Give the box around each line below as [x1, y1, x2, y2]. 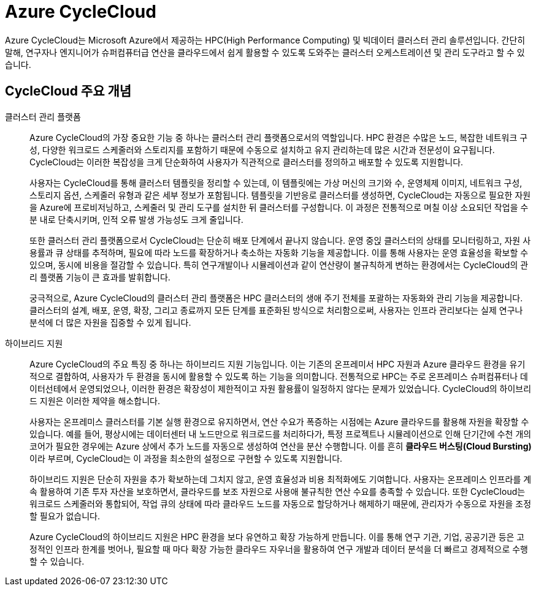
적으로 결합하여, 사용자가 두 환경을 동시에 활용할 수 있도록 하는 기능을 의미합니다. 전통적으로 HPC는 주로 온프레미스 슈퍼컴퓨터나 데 [29, 371, 528, 382]
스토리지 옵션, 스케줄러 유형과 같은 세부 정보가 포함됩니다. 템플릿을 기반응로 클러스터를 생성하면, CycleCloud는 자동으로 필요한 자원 [29, 189, 531, 200]
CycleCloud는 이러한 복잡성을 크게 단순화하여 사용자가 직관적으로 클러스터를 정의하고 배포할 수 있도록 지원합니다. [29, 156, 464, 167]
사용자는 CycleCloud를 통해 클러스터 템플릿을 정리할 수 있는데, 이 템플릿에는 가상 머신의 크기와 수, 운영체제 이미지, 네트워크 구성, [29, 177, 523, 188]
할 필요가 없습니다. [29, 510, 100, 521]
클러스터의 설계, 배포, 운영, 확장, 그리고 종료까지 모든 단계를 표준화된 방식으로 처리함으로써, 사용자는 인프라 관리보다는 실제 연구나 [29, 304, 523, 315]
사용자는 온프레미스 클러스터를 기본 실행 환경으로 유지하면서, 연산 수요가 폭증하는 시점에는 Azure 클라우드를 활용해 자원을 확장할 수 [29, 416, 529, 427]
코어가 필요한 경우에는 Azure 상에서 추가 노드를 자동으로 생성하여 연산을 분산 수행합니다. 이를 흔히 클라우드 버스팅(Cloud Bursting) [29, 440, 532, 451]
